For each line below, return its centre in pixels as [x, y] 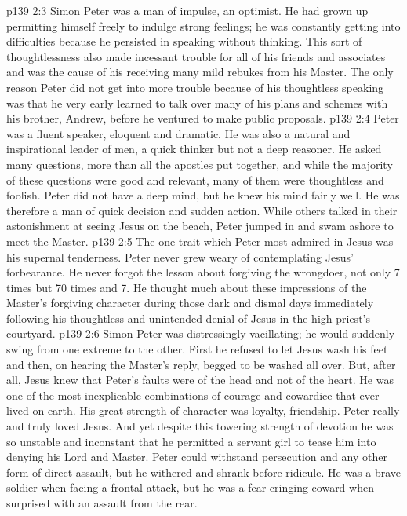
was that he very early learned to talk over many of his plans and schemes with [197, 102]
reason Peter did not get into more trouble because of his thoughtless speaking [195, 87]
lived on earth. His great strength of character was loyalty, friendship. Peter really [203, 410]
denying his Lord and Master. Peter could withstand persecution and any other [197, 457]
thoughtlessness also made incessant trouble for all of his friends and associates [196, 56]
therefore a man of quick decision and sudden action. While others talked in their [202, 210]
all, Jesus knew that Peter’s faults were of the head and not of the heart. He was [200, 380]
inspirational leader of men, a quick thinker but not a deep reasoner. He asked [194, 149]
